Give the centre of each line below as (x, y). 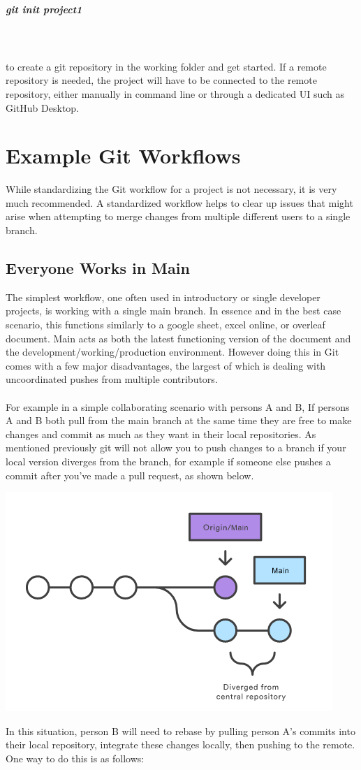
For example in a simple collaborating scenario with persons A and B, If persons (178, 406)
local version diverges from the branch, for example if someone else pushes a (168, 461)
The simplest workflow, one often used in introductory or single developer (163, 297)
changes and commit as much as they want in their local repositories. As (161, 434)
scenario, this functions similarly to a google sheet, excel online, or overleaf (165, 325)
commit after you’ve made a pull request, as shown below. (130, 475)
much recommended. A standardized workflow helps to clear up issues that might (179, 202)
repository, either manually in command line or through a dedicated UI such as (175, 93)
